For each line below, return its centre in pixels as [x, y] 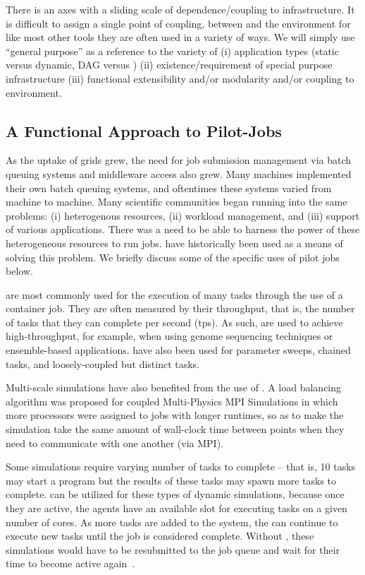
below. [19, 271]
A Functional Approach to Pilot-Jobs [144, 130]
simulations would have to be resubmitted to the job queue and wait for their [173, 549]
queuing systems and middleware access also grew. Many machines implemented [179, 173]
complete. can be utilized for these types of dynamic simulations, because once [175, 494]
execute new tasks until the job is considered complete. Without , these [160, 536]
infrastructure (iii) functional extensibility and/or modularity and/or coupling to [180, 78]
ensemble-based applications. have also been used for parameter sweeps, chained [178, 350]
